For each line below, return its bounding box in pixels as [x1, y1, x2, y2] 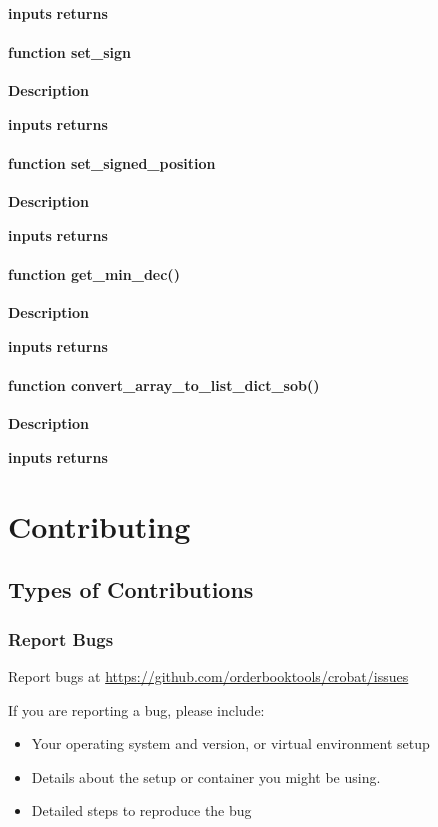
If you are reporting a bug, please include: [8, 699, 265, 720]
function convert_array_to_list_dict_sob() [8, 375, 320, 396]
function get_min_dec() [8, 264, 180, 285]
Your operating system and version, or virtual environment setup [31, 733, 430, 754]
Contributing [8, 505, 191, 546]
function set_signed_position [8, 153, 216, 174]
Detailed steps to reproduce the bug [31, 800, 252, 821]
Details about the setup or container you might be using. [31, 766, 381, 787]
